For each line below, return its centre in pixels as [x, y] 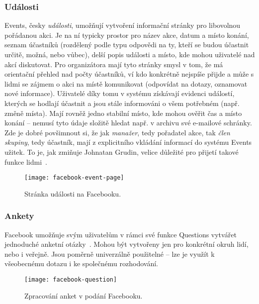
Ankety [19, 216]
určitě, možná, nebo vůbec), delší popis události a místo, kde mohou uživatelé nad [130, 54]
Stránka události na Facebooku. [73, 193]
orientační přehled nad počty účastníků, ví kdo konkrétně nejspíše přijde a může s [129, 74]
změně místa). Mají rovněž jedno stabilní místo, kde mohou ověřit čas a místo [123, 113]
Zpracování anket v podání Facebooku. [84, 295]
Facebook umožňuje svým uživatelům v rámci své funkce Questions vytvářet [121, 234]
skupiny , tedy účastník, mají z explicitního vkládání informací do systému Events [128, 142]
